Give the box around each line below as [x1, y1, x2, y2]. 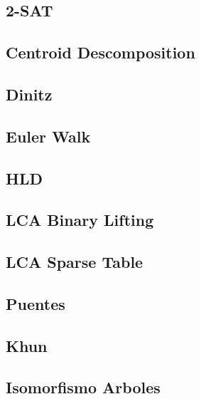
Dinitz [6, 83, 53, 105]
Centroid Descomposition [6, 41, 195, 63]
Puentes [6, 292, 65, 314]
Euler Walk [6, 125, 91, 147]
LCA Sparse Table [6, 251, 143, 273]
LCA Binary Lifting [6, 209, 154, 231]
